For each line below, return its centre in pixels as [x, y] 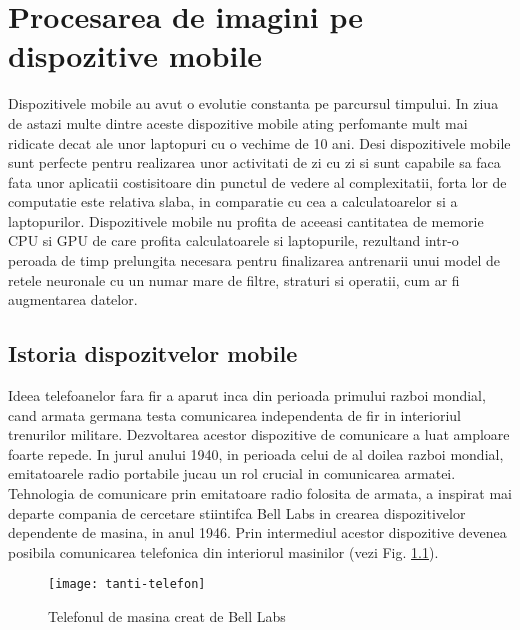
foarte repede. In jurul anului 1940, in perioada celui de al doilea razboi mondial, [256, 453]
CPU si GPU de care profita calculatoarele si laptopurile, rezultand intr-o [233, 240]
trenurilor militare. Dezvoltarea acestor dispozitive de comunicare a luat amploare [259, 434]
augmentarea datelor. [73, 299]
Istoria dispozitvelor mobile [153, 353]
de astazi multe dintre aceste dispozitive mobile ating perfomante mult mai [238, 122]
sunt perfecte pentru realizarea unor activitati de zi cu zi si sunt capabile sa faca [254, 162]
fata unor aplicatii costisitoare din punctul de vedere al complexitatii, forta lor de [257, 181]
